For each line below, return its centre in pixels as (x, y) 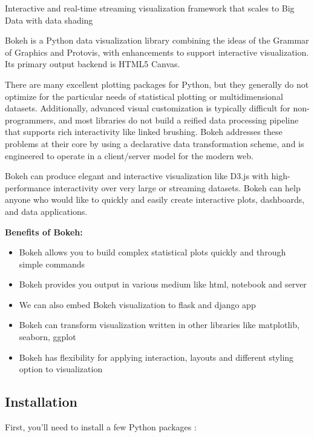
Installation (41, 402)
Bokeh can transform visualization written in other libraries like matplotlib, (159, 325)
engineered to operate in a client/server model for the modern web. (129, 155)
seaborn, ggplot (47, 337)
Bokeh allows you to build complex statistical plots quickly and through (152, 252)
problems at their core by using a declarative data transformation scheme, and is (155, 143)
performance (28, 187)
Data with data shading (49, 20)
